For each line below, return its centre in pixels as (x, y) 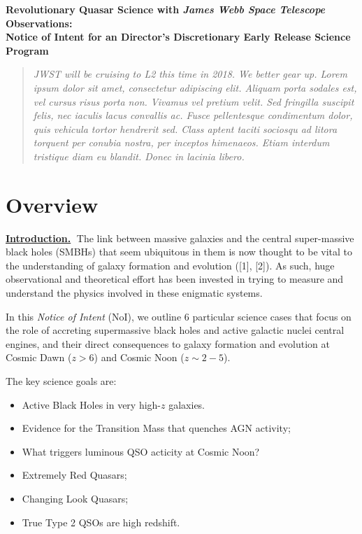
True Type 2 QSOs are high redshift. (101, 522)
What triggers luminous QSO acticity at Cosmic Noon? (141, 451)
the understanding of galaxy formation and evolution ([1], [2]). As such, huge (170, 265)
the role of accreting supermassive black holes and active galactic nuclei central (175, 330)
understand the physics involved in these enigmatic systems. (134, 293)
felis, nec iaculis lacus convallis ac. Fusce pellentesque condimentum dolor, (193, 115)
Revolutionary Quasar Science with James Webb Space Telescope (166, 9)
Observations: (39, 23)
